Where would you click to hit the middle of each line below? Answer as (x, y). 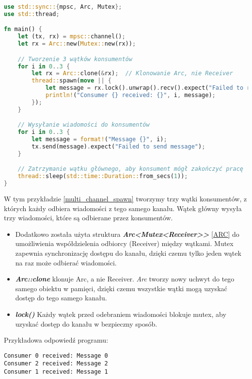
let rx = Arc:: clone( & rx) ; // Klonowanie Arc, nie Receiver (132, 74)
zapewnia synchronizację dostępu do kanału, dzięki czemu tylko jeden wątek (128, 253)
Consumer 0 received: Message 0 (56, 355)
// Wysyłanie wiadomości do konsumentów (84, 125)
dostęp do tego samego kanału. (61, 298)
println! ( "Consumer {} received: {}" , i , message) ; (130, 95)
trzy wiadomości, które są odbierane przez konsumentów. (88, 218)
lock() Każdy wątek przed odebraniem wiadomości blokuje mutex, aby (121, 314)
